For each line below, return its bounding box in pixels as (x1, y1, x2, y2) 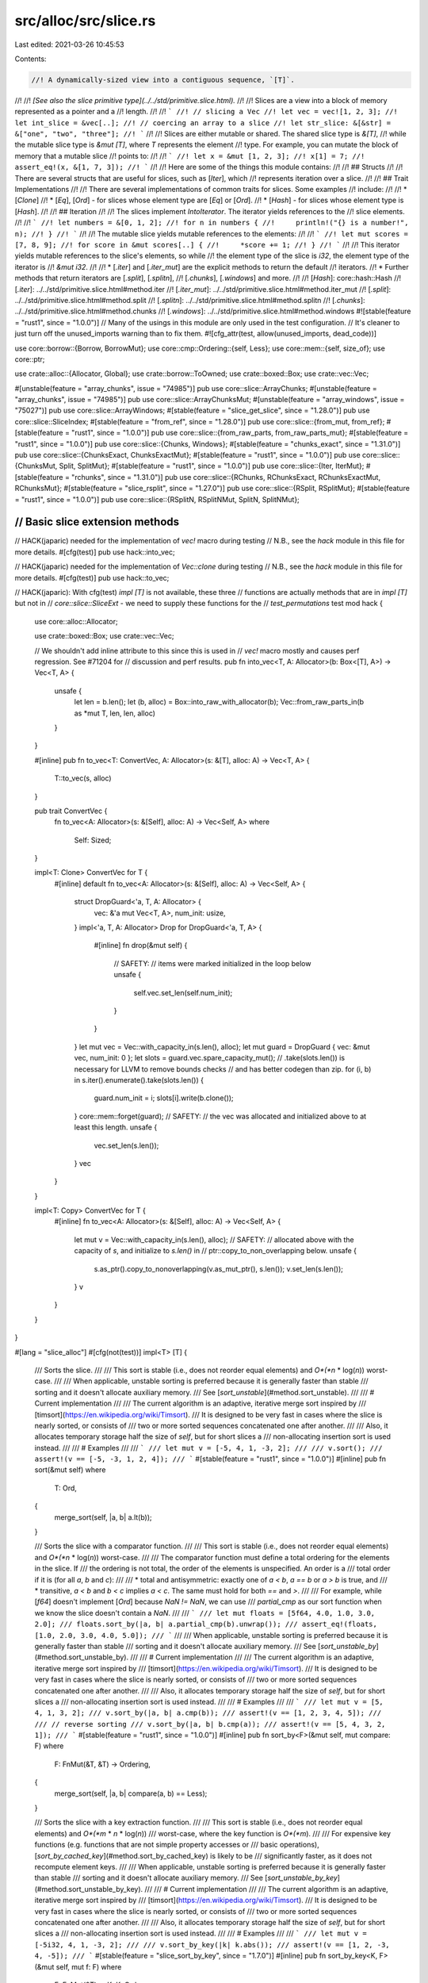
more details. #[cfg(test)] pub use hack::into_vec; (14, 547, 175, 557)
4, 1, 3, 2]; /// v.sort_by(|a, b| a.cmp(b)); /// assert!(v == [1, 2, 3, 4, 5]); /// (34, 1709, 382, 1717)
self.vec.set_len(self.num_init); (133, 988, 233, 997)
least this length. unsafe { (74, 1122, 158, 1132)
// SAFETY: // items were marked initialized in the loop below (113, 958, 311, 968)
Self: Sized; (74, 835, 112, 845)
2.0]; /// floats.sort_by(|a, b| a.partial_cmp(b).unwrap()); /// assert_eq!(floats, (34, 1620, 378, 1629)
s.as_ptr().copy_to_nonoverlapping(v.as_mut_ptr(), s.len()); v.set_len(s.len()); (94, 1264, 344, 1273)
